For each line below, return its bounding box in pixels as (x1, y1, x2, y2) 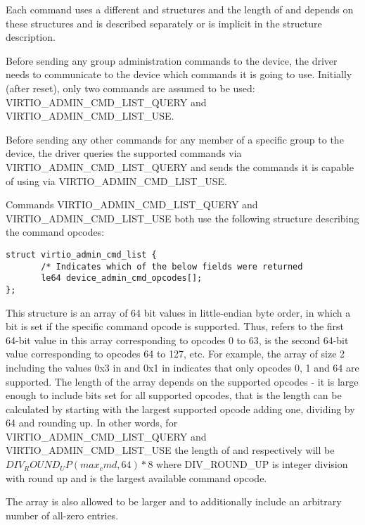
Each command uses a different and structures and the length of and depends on (6, 2, 354, 16)
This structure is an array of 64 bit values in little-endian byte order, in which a (6, 305, 351, 320)
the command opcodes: (6, 224, 105, 239)
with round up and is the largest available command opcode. (6, 470, 267, 485)
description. (6, 30, 56, 44)
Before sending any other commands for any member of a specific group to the (6, 132, 344, 146)
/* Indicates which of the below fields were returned (41, 261, 303, 272)
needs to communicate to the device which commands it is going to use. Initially (6, 67, 352, 82)
